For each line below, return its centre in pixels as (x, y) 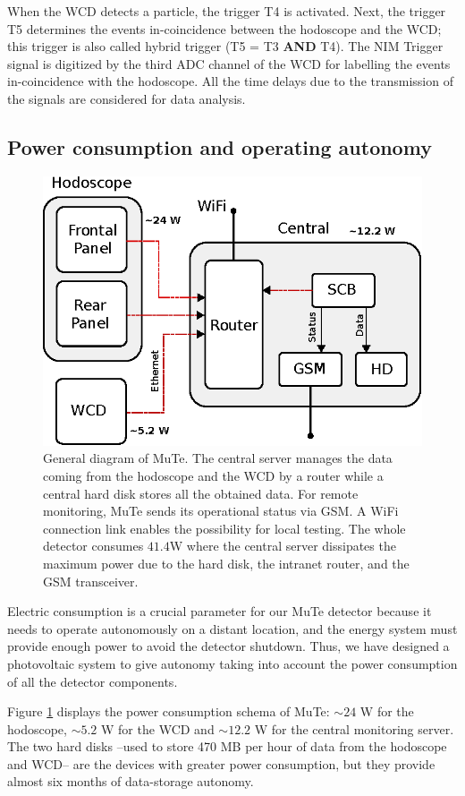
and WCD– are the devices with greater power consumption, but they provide (221, 763)
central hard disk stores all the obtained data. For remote (201, 493)
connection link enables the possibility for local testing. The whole (224, 528)
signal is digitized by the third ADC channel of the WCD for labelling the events (229, 63)
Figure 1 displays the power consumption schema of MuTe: (169, 711)
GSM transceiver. (91, 581)
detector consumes (93, 546)
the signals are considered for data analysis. (127, 98)
